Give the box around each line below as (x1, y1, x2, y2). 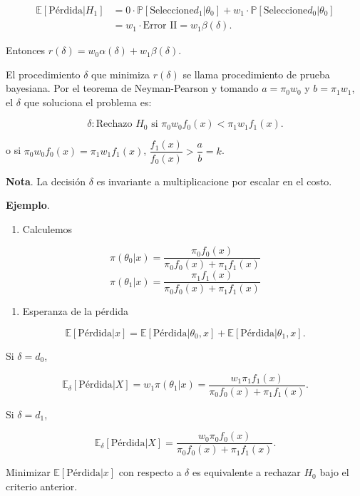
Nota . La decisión (6, 173, 86, 188)
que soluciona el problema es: (24, 94, 152, 109)
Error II (143, 21, 178, 31)
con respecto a (118, 465, 182, 480)
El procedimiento (6, 66, 81, 81)
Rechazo (96, 119, 133, 130)
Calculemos (22, 221, 73, 236)
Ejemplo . (6, 197, 50, 212)
